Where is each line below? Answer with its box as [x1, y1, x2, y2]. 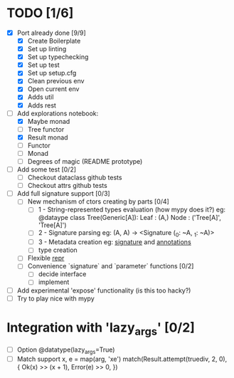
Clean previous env [27, 77, 85, 85]
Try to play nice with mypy [16, 294, 95, 303]
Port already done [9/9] [16, 28, 86, 37]
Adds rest [27, 101, 56, 110]
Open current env [27, 85, 80, 93]
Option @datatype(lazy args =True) [16, 345, 115, 355]
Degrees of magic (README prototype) [27, 157, 143, 165]
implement [38, 278, 70, 286]
